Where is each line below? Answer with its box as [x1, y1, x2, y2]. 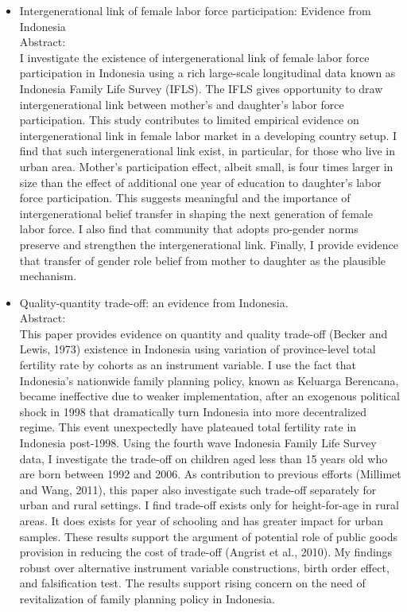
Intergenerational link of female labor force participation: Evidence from [19, 2, 371, 18]
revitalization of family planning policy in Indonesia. [19, 590, 275, 606]
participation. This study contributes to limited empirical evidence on [19, 111, 359, 128]
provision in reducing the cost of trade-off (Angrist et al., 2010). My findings [19, 544, 393, 560]
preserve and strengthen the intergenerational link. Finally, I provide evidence [19, 236, 399, 252]
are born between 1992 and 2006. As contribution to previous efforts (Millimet [19, 466, 401, 482]
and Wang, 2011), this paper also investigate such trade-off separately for [19, 481, 377, 497]
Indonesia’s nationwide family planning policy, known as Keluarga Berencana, [19, 372, 399, 388]
